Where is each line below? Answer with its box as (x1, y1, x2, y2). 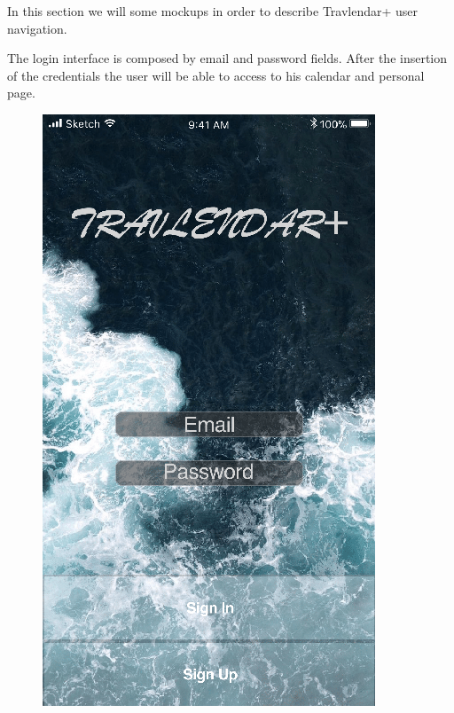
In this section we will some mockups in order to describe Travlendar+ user (7, 2, 419, 20)
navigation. (7, 19, 67, 37)
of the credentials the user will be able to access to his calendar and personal (7, 66, 425, 84)
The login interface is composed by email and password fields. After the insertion (7, 49, 448, 67)
